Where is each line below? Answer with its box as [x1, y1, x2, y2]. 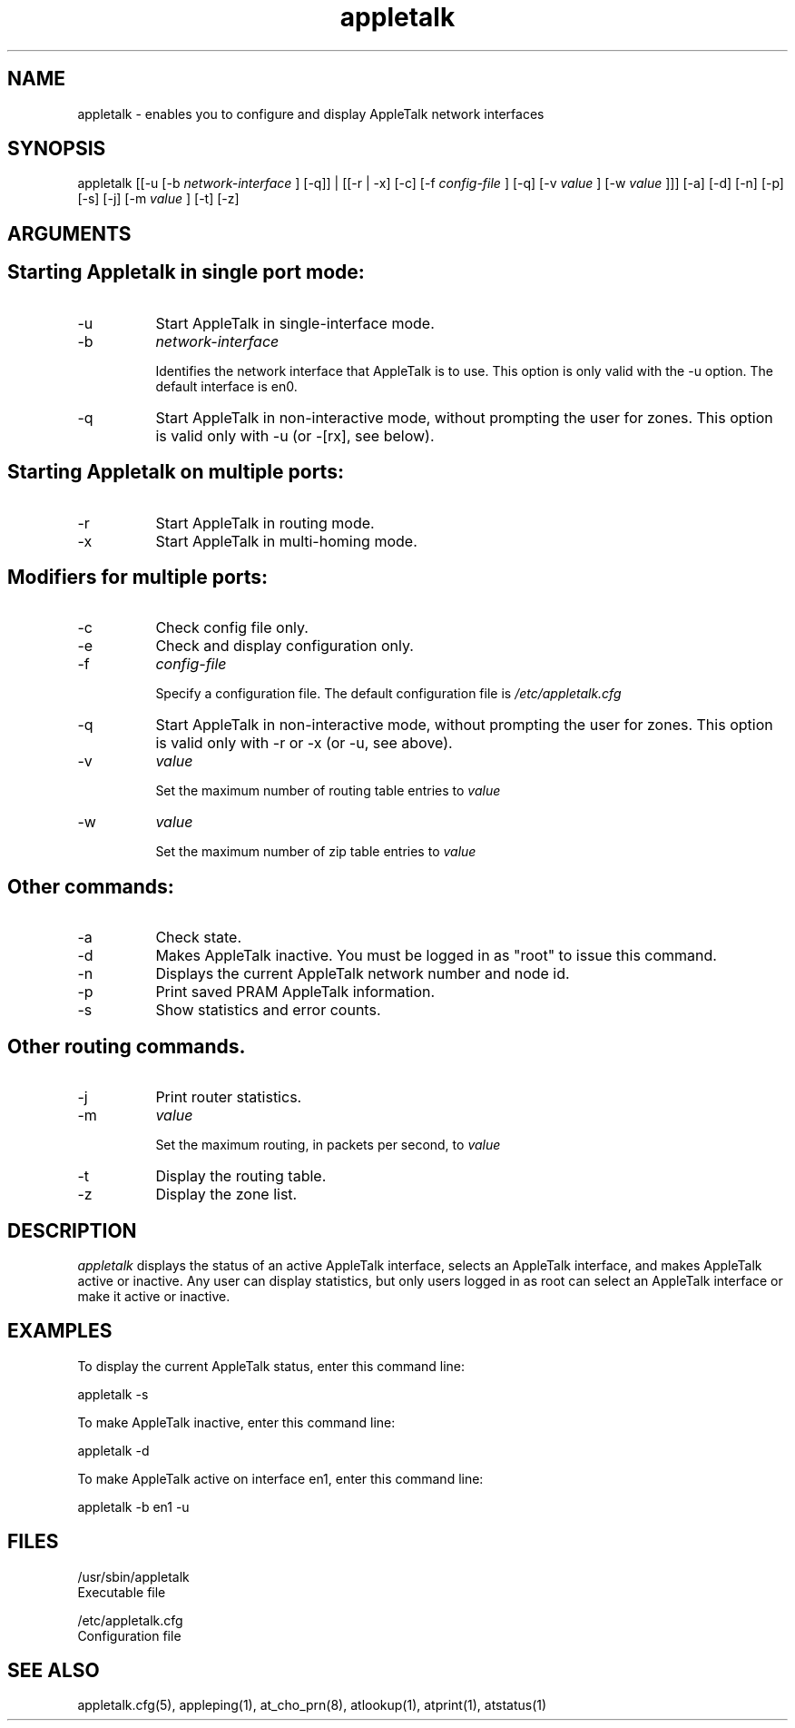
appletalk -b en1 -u [77, 1498, 190, 1515]
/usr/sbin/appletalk [77, 1568, 190, 1585]
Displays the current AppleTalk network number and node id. [155, 964, 570, 983]
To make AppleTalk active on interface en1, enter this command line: [77, 1470, 484, 1486]
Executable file [77, 1584, 166, 1600]
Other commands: [7, 874, 174, 898]
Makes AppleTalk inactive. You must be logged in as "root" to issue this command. [155, 946, 717, 965]
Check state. [155, 928, 242, 947]
